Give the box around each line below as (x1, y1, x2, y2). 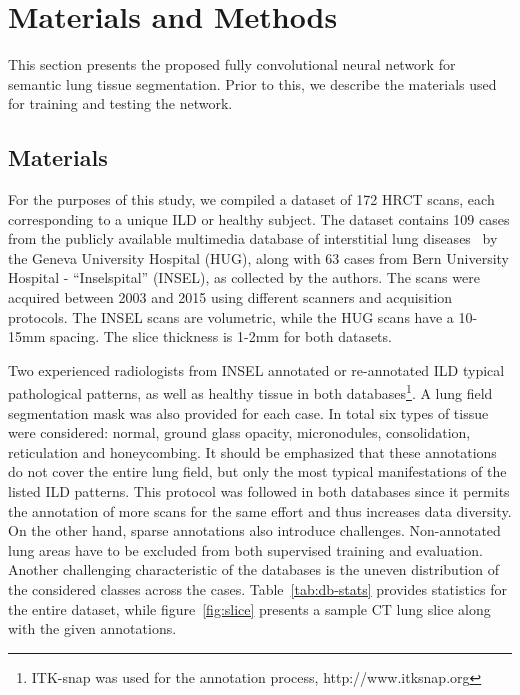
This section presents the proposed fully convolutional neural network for (8, 54, 456, 75)
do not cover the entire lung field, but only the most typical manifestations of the (8, 461, 507, 482)
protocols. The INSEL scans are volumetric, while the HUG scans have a (8, 306, 454, 327)
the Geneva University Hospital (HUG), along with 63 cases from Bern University (8, 247, 510, 268)
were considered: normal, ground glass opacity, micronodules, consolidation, (8, 422, 471, 443)
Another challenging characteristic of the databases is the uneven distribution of (8, 559, 499, 580)
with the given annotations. (8, 618, 177, 639)
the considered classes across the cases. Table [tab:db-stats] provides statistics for (8, 579, 507, 600)
